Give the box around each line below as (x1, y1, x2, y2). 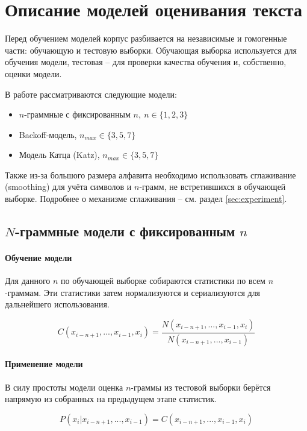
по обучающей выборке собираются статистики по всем (61, 274, 265, 287)
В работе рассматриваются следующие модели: (5, 87, 177, 100)
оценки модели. (5, 67, 62, 80)
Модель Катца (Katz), (19, 148, 100, 161)
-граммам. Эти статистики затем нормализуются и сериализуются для (5, 286, 261, 298)
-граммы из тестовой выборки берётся (131, 380, 271, 393)
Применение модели (5, 357, 83, 370)
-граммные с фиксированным (24, 108, 131, 121)
